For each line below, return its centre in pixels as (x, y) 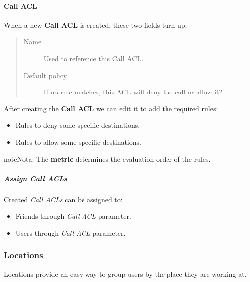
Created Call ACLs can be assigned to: (63, 199)
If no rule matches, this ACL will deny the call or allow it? (133, 92)
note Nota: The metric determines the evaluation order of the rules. (107, 158)
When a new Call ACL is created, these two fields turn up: (96, 25)
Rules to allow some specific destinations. (78, 141)
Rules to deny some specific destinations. (78, 125)
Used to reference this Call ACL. (93, 58)
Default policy (45, 75)
